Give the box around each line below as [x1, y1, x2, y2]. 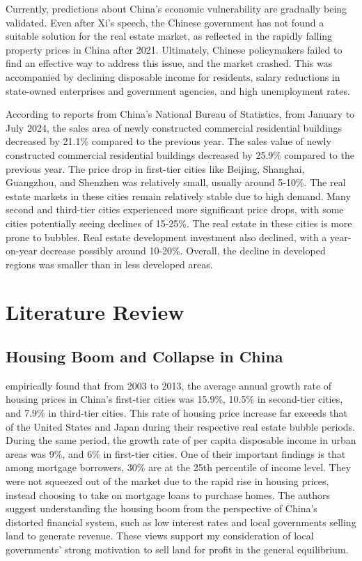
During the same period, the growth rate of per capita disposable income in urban [6, 433, 356, 447]
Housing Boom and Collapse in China [6, 346, 283, 367]
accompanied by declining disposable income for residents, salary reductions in [6, 69, 340, 84]
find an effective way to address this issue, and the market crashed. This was [6, 56, 333, 70]
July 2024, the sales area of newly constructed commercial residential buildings [6, 120, 342, 135]
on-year [6, 243, 38, 258]
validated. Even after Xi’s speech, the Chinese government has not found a [6, 15, 324, 29]
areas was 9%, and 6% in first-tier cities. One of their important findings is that [6, 446, 346, 461]
